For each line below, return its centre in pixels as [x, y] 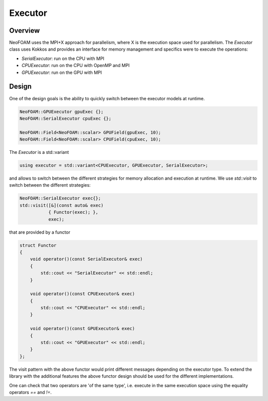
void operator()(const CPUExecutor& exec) [82, 294]
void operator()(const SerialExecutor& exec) [86, 259]
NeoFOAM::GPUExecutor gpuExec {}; [62, 111]
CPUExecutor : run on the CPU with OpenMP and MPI [76, 66]
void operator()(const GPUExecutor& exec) [82, 329]
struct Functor [38, 245]
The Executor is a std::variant [39, 152]
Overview [25, 31]
